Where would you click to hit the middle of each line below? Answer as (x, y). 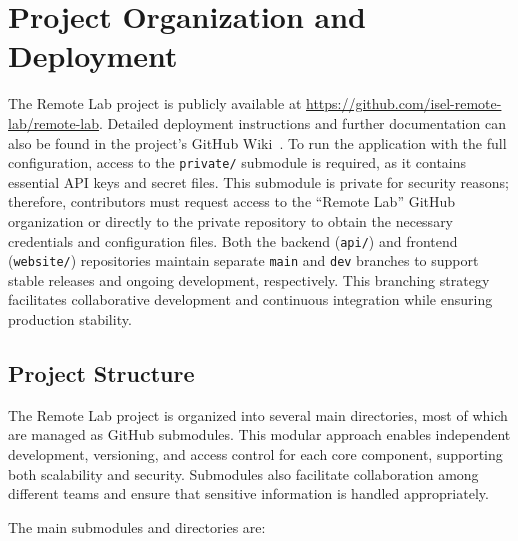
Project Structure (101, 373)
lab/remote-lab (54, 122)
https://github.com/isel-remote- (404, 103)
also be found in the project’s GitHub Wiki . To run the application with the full (257, 142)
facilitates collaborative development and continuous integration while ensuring (250, 299)
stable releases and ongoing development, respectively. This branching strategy (249, 279)
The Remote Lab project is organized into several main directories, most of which (258, 414)
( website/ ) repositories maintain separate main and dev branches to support (243, 260)
